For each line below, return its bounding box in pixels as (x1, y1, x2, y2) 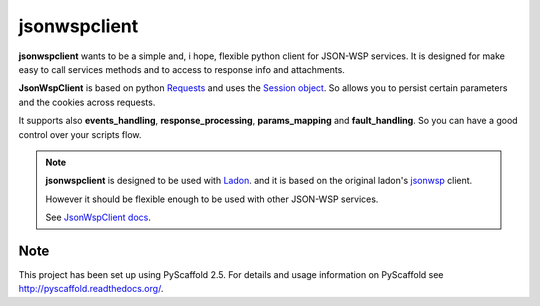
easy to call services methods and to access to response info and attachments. (18, 63, 345, 75)
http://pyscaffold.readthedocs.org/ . (18, 283, 164, 295)
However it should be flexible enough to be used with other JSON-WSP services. (45, 193, 379, 205)
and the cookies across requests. (18, 96, 156, 108)
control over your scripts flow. (18, 128, 142, 140)
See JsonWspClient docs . (45, 211, 152, 224)
